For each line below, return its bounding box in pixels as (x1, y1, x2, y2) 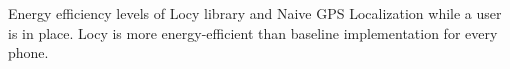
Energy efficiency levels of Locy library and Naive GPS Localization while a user (8, 3, 502, 23)
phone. (8, 42, 49, 63)
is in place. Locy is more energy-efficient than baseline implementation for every (8, 22, 498, 43)
